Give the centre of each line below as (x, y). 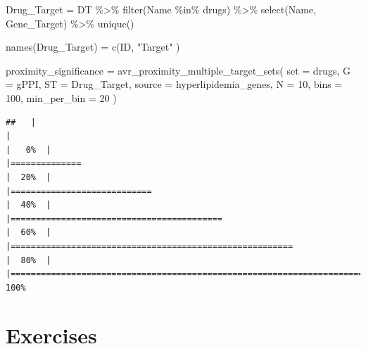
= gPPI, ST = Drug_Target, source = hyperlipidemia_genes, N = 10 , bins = (174, 84)
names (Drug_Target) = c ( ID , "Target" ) (93, 47)
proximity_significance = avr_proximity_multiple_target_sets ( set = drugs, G (178, 70)
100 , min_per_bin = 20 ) (61, 97)
